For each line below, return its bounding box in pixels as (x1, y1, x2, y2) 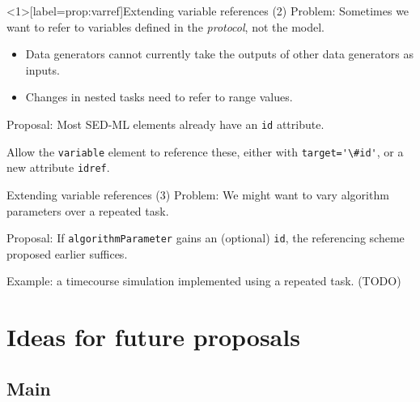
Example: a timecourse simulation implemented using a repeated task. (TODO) (6, 272, 401, 289)
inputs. (25, 61, 60, 78)
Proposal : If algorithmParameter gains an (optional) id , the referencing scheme (6, 229, 405, 246)
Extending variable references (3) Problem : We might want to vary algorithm (6, 186, 389, 203)
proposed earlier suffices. (6, 245, 128, 262)
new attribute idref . (6, 159, 110, 176)
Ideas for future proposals (6, 320, 300, 353)
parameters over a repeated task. (6, 202, 169, 219)
